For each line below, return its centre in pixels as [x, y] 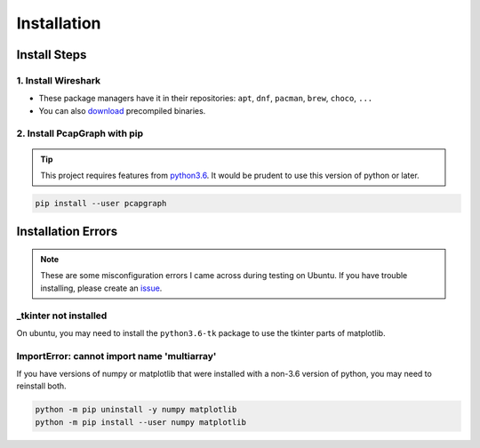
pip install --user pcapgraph [101, 204]
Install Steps [52, 55]
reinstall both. [41, 386]
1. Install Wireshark [59, 80]
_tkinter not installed [62, 316]
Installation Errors [67, 232]
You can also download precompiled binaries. [122, 110]
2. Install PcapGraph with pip [80, 133]
